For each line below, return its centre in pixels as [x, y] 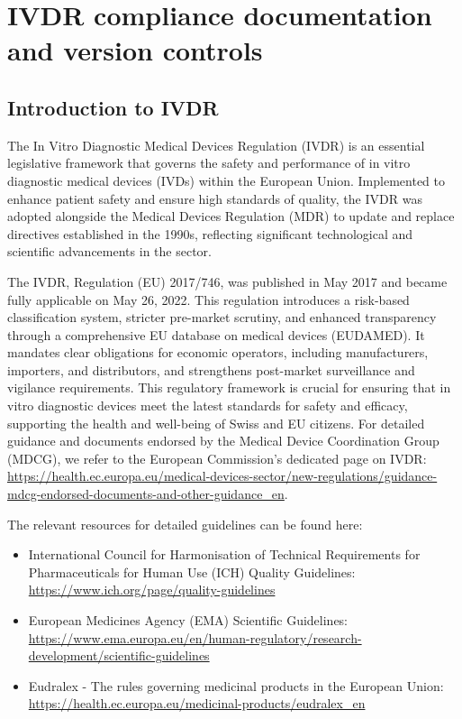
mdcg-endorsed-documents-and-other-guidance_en [146, 494]
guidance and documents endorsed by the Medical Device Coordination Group [223, 441]
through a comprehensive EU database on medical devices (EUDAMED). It [216, 334]
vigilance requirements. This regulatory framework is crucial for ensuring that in [229, 387]
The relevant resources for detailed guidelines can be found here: [185, 524]
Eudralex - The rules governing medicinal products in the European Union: [236, 685]
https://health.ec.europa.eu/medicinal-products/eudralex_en [197, 703]
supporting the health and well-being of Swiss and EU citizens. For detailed [216, 423]
